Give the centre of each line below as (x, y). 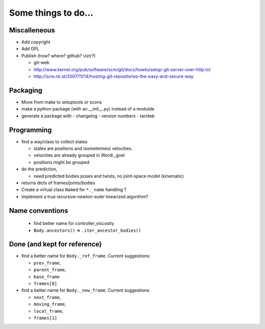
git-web (41, 63)
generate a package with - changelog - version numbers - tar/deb (88, 116)
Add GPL (30, 49)
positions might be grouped (62, 162)
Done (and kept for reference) (55, 244)
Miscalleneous (32, 30)
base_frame (47, 277)
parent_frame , (50, 270)
